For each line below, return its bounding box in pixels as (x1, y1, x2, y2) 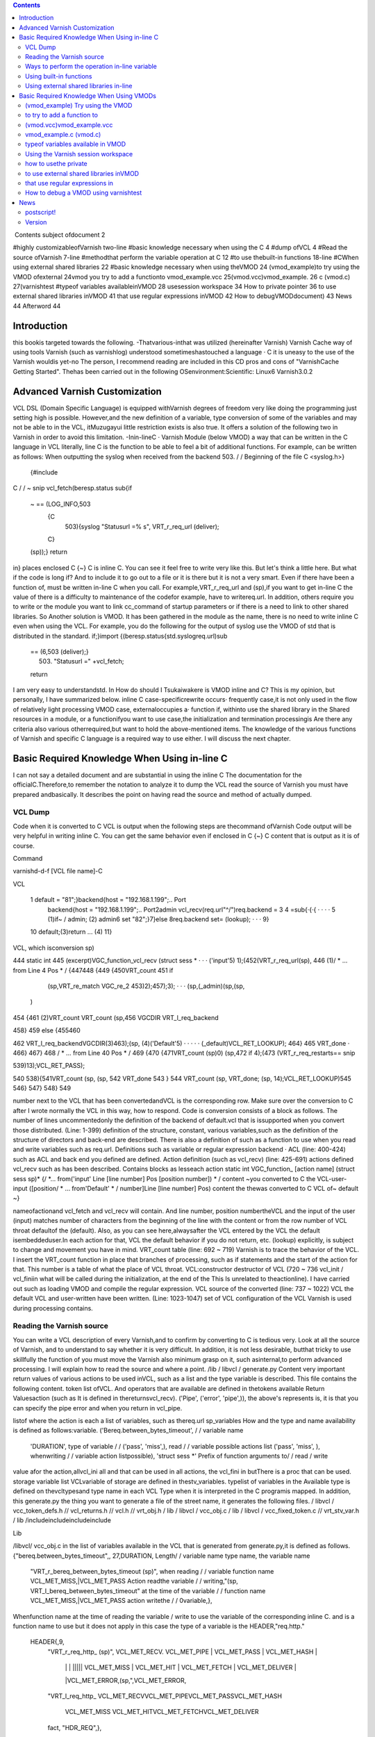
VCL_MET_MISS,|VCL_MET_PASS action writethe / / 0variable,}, (30, 1597, 212, 1605)
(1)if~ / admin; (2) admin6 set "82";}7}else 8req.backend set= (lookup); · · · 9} (47, 914, 270, 923)
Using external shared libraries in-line (25, 82, 133, 90)
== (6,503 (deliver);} (30, 647, 90, 656)
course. (12, 841, 35, 850)
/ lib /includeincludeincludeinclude (12, 1516, 111, 1524)
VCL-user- (317, 1174, 347, 1183)
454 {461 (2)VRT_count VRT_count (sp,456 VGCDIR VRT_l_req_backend (12, 1013, 219, 1021)
